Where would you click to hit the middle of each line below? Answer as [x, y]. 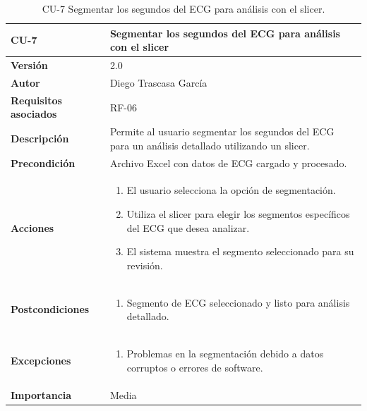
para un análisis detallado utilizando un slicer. [210, 145]
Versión [29, 65]
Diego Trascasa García [158, 82]
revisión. [145, 265]
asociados [34, 114]
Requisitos [36, 100]
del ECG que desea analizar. [188, 227]
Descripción [40, 138]
